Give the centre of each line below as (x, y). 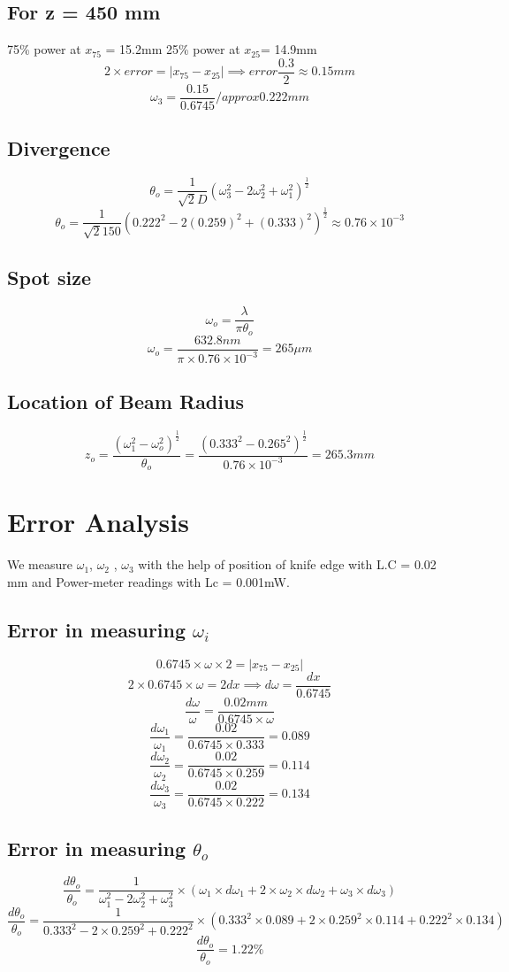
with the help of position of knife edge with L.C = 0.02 (287, 564)
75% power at (44, 49)
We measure (40, 564)
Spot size (49, 278)
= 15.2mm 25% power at (173, 49)
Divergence (59, 148)
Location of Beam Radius (125, 401)
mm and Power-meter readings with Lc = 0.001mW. (148, 581)
